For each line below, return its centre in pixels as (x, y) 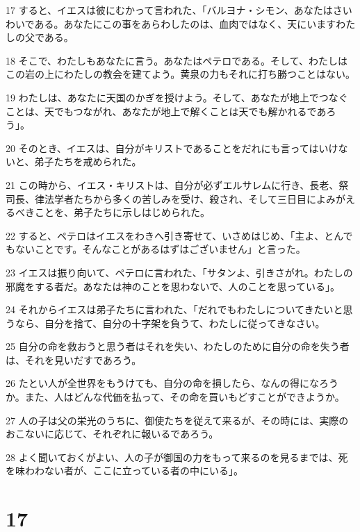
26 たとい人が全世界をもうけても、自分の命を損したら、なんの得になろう (172, 383)
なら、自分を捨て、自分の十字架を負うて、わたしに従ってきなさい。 (170, 323)
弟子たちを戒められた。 (88, 161)
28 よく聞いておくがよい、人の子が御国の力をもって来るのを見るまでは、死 (177, 457)
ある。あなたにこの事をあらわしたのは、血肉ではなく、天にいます (185, 23)
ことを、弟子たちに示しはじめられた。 (122, 212)
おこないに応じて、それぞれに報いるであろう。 (112, 434)
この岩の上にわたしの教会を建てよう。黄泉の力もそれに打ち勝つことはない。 (180, 74)
